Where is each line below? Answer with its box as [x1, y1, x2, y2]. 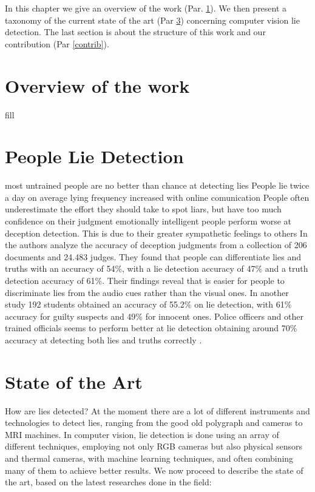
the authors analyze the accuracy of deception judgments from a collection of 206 [5, 238, 307, 251]
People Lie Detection [5, 144, 184, 169]
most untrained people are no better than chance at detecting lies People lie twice [5, 179, 310, 192]
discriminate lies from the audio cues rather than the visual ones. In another [5, 286, 289, 298]
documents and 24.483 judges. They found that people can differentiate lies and [5, 250, 301, 263]
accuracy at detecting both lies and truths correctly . [5, 333, 202, 346]
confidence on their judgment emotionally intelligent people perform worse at [5, 215, 291, 227]
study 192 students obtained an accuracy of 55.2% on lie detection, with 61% [5, 298, 292, 311]
